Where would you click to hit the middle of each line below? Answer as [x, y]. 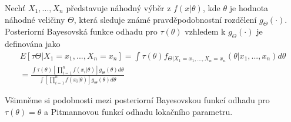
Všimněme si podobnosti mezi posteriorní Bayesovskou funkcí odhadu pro [137, 99]
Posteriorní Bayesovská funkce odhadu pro [81, 31]
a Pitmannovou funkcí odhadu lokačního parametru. [138, 111]
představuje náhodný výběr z [118, 8]
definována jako [33, 44]
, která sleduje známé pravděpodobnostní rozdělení [165, 19]
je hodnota [249, 8]
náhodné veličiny [35, 19]
